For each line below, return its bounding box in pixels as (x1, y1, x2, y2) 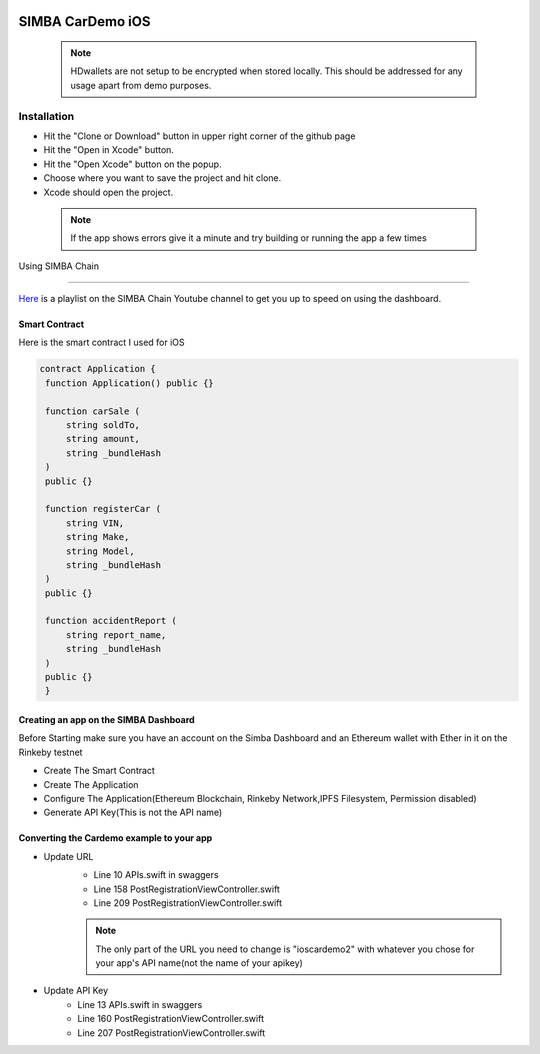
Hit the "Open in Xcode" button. (43, 144, 175, 156)
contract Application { (39, 363, 157, 375)
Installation (18, 109, 75, 123)
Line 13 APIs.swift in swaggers (77, 998, 203, 1010)
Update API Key (43, 985, 109, 997)
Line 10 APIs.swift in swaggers (93, 869, 219, 881)
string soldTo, (65, 420, 140, 430)
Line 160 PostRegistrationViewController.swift (77, 1013, 265, 1025)
